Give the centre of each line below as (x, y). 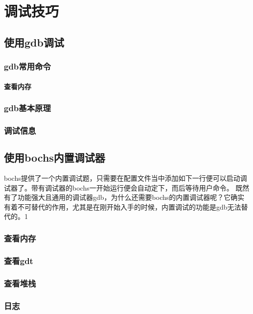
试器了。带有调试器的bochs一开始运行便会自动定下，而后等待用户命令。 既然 (127, 187)
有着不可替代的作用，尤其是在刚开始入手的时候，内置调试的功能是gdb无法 (123, 206)
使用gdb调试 (34, 42)
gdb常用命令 (27, 66)
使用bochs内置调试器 (55, 157)
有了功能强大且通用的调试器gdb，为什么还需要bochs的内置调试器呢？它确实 (124, 197)
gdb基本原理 (27, 108)
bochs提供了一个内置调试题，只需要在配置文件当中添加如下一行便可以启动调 (126, 178)
